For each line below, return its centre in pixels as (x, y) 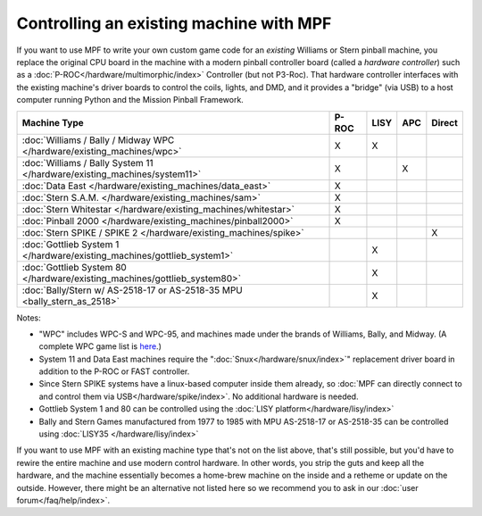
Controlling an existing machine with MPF (174, 23)
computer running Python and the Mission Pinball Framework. (130, 100)
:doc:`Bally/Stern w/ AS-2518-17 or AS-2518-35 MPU (132, 290)
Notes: (29, 318)
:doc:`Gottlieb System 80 (74, 267)
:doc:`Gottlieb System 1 (71, 244)
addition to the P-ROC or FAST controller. (114, 371)
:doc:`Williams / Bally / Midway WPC (98, 140)
